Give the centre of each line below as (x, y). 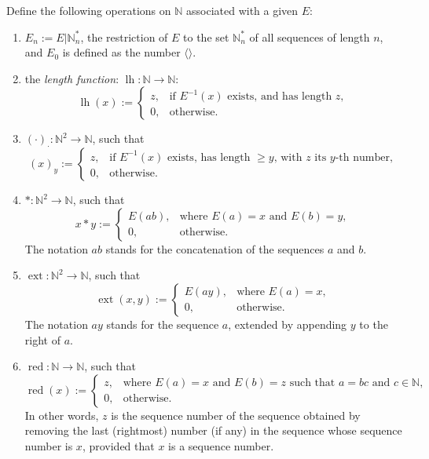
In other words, (62, 415)
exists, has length (209, 157)
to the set (206, 36)
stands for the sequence (163, 324)
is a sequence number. (221, 445)
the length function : (72, 78)
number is (49, 445)
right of (42, 339)
